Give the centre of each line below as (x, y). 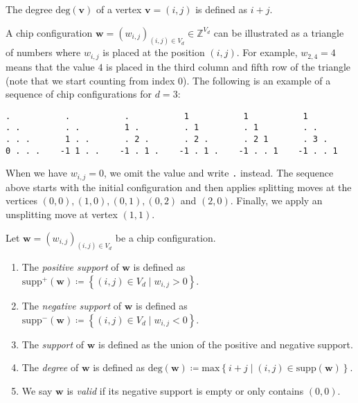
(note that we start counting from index (90, 80)
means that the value (50, 66)
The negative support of (72, 305)
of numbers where (43, 52)
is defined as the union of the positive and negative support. (226, 344)
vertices (21, 200)
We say (37, 390)
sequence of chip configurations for (79, 94)
